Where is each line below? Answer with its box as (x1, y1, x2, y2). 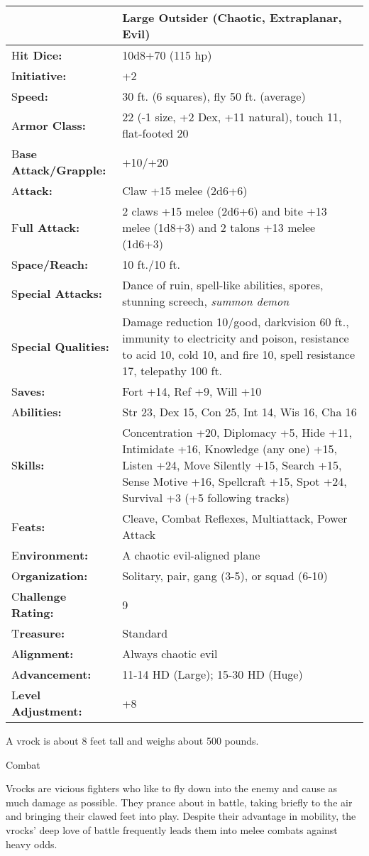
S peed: (11, 88, 48, 104)
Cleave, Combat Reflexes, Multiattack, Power (122, 510, 348, 526)
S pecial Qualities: (11, 338, 109, 355)
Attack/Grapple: (11, 162, 106, 178)
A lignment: (11, 645, 74, 662)
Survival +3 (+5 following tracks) (122, 489, 290, 506)
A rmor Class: (11, 116, 86, 133)
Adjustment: (11, 703, 82, 719)
